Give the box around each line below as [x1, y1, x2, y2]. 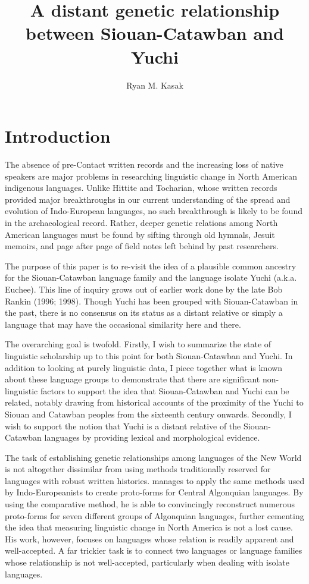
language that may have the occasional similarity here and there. [5, 318, 241, 330]
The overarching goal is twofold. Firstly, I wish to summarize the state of [5, 338, 271, 350]
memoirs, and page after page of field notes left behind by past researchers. [5, 240, 279, 252]
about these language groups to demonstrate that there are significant [5, 373, 260, 385]
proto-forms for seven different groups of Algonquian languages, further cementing [5, 509, 304, 522]
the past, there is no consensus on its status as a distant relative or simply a [5, 306, 283, 319]
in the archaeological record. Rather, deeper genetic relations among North [5, 216, 278, 228]
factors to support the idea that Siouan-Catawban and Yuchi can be [40, 384, 289, 397]
